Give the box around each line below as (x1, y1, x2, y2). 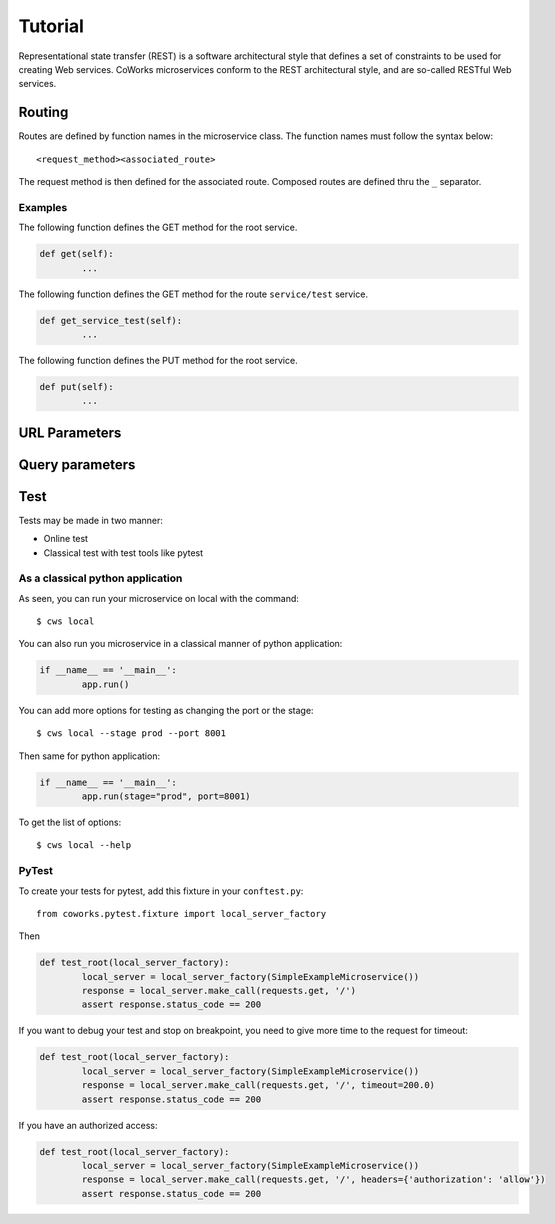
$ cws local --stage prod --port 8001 (36, 728, 227, 739)
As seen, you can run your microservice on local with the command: (18, 592, 300, 604)
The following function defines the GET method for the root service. (18, 221, 298, 234)
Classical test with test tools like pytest (43, 546, 204, 559)
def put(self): (39, 381, 114, 392)
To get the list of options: (18, 816, 122, 828)
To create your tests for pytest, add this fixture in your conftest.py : (18, 885, 304, 897)
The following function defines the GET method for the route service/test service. (18, 288, 369, 300)
